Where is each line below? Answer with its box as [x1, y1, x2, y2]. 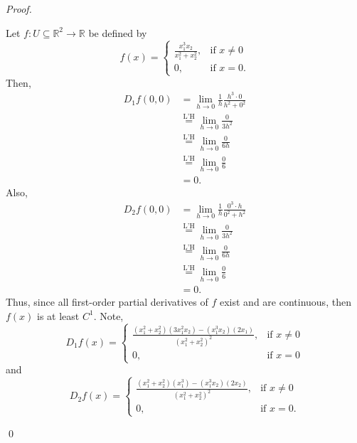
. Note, [93, 308, 124, 323]
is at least [37, 308, 80, 323]
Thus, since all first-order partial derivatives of [6, 294, 208, 309]
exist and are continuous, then [219, 294, 351, 309]
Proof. [6, 1, 32, 16]
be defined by [88, 25, 147, 40]
